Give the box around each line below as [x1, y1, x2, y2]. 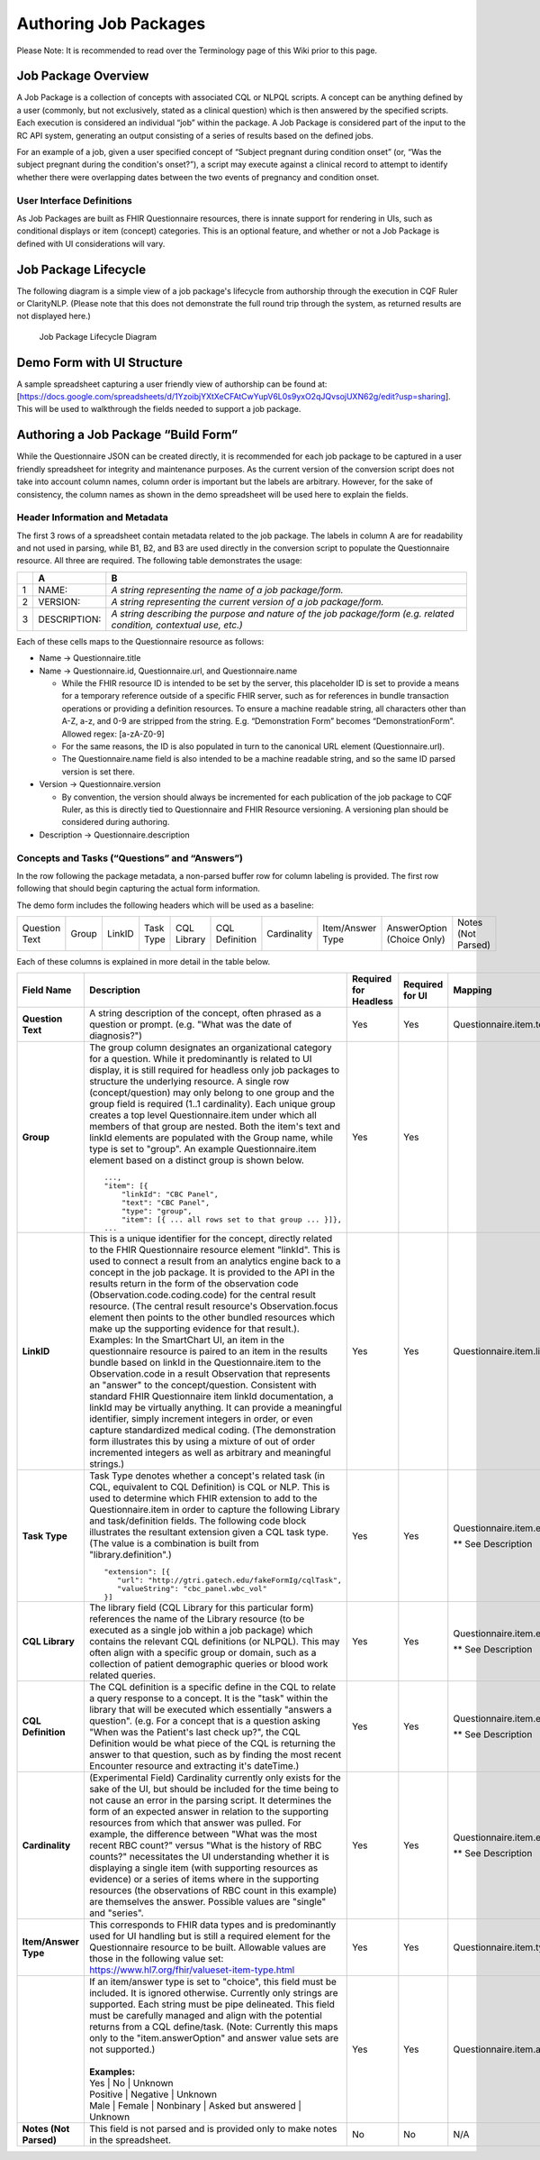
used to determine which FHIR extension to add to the [88, 1492, 318, 1505]
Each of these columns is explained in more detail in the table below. [16, 956, 271, 967]
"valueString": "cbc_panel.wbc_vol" [117, 1584, 267, 1594]
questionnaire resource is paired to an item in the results [88, 1345, 328, 1358]
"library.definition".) [88, 1549, 173, 1561]
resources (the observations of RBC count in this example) [88, 1884, 337, 1897]
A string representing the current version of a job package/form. [111, 595, 384, 608]
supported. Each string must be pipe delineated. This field [88, 1998, 335, 2010]
